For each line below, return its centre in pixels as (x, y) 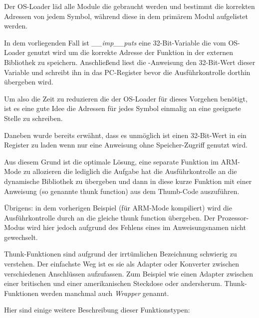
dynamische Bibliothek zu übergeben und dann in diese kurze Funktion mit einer (128, 181)
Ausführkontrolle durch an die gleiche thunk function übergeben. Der (110, 217)
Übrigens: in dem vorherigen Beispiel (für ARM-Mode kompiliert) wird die (118, 208)
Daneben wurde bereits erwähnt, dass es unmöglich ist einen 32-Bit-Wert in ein (125, 135)
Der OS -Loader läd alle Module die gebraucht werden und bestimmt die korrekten (129, 6)
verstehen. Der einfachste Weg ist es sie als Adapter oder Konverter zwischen (122, 264)
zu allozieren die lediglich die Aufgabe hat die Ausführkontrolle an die (130, 171)
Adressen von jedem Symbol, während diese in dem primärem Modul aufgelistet (126, 16)
